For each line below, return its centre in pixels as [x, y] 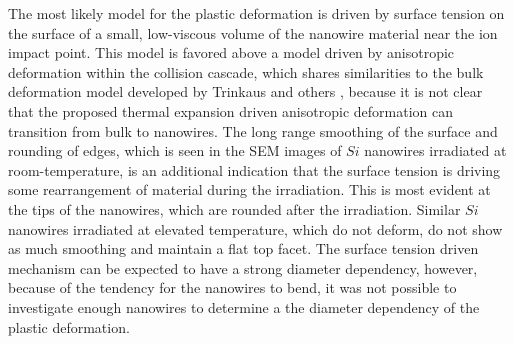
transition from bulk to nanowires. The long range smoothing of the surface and [253, 130]
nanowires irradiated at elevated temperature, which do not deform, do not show [255, 228]
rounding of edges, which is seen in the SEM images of [175, 150]
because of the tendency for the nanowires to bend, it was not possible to [232, 287]
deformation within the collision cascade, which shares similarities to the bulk [246, 71]
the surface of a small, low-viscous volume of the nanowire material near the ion [253, 32]
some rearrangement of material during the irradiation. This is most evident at [249, 189]
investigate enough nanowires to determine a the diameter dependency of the [244, 306]
